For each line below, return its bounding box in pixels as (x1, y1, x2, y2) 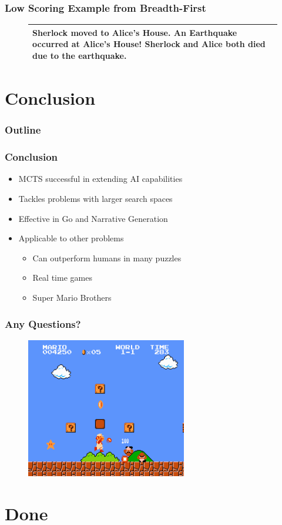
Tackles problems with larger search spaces (18, 192, 173, 205)
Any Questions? (5, 316, 81, 331)
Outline (5, 122, 41, 137)
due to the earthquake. (32, 49, 127, 61)
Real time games (32, 271, 92, 284)
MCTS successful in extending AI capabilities (18, 172, 183, 185)
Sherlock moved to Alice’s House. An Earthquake (32, 26, 237, 38)
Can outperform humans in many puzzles (32, 251, 182, 264)
